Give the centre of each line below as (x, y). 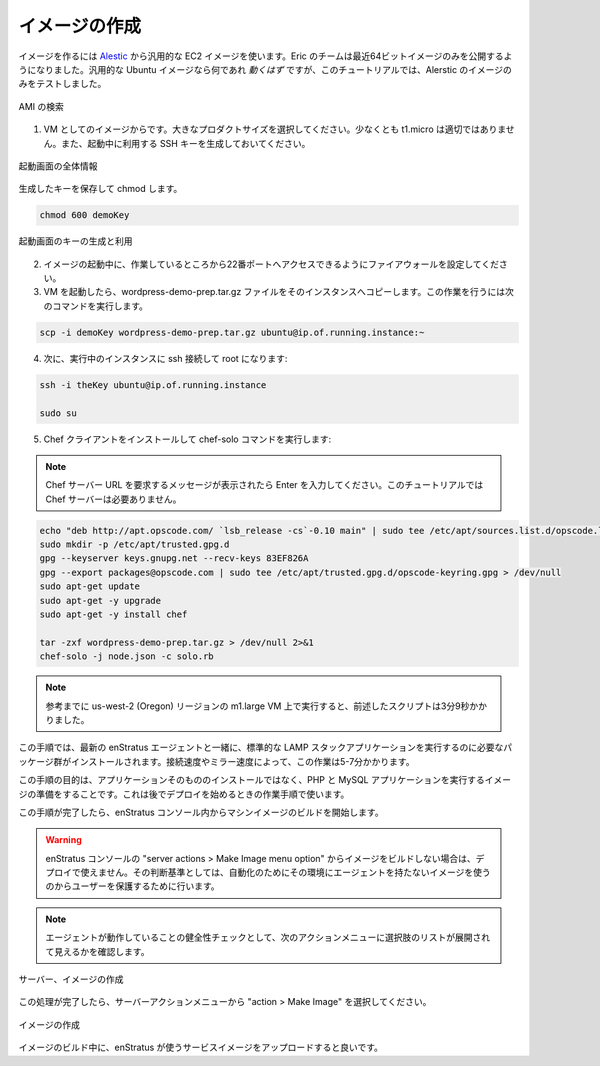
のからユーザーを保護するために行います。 (132, 886)
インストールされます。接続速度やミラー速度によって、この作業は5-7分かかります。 (242, 761)
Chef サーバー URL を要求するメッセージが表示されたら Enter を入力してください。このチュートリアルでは (264, 485)
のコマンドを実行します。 (96, 306)
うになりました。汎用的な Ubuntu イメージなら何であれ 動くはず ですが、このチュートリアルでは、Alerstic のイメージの (265, 69)
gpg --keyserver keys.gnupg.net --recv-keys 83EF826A (174, 558)
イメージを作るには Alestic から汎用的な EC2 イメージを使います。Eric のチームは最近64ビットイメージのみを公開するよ (265, 56)
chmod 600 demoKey (84, 215)
